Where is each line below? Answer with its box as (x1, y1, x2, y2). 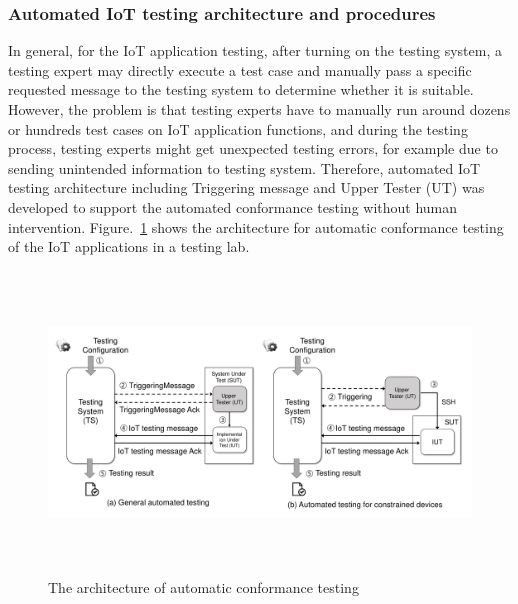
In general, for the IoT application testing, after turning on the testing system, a (8, 40, 502, 61)
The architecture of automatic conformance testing (48, 576, 359, 597)
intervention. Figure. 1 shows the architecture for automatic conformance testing (8, 216, 504, 237)
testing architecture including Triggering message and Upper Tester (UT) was (8, 177, 485, 198)
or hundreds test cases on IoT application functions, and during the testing (8, 118, 468, 139)
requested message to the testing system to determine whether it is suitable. (8, 79, 474, 100)
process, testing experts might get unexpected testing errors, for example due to (8, 138, 498, 159)
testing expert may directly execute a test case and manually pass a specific (8, 59, 472, 80)
